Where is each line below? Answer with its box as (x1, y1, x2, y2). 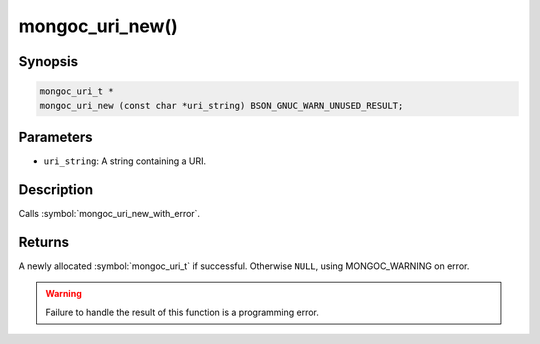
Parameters (18, 128, 93, 145)
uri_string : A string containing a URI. (43, 155, 207, 167)
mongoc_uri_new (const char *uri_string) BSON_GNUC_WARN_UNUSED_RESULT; (39, 100, 404, 111)
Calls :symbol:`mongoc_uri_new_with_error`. (18, 207, 200, 219)
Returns (18, 233, 70, 250)
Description (18, 181, 94, 198)
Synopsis (18, 53, 79, 70)
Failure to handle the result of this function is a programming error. (45, 306, 320, 318)
